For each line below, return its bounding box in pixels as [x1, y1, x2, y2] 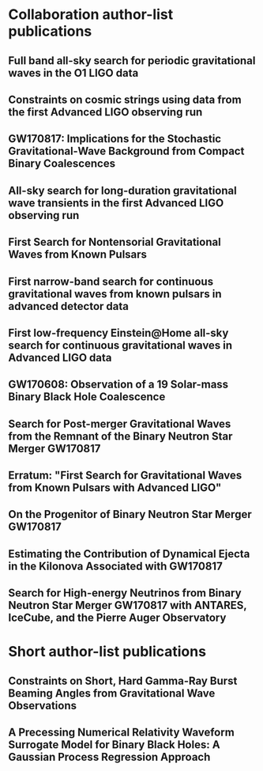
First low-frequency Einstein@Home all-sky [8, 326, 229, 339]
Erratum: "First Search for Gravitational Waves [8, 469, 242, 482]
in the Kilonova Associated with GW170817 [8, 559, 223, 573]
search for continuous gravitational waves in [8, 338, 233, 352]
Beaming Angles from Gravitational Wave [8, 686, 216, 700]
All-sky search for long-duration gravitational [8, 183, 237, 197]
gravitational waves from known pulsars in [8, 287, 223, 300]
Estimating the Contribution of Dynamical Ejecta [8, 547, 250, 561]
